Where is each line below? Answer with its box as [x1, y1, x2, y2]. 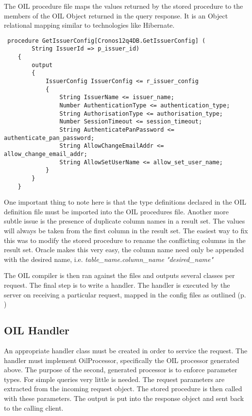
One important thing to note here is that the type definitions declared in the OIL [4, 197, 247, 207]
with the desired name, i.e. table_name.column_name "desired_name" [4, 254, 214, 264]
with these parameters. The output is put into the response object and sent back [4, 393, 244, 403]
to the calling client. [4, 402, 64, 413]
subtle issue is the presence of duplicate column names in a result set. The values [4, 216, 245, 226]
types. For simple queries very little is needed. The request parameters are [4, 374, 225, 384]
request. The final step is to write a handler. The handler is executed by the [4, 280, 230, 290]
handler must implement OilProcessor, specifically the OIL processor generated [4, 355, 239, 365]
